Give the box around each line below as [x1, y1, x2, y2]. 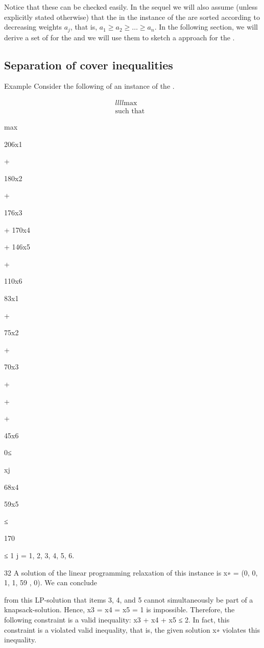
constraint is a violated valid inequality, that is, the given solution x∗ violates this [4, 624, 260, 635]
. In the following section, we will [154, 21, 258, 32]
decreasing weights [4, 21, 62, 32]
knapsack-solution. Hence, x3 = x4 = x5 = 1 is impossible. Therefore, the [4, 604, 235, 615]
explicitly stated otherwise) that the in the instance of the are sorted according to [4, 11, 260, 22]
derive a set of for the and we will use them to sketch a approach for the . [4, 32, 235, 42]
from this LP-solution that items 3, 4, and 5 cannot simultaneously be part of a [4, 594, 253, 605]
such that [115, 108, 145, 115]
